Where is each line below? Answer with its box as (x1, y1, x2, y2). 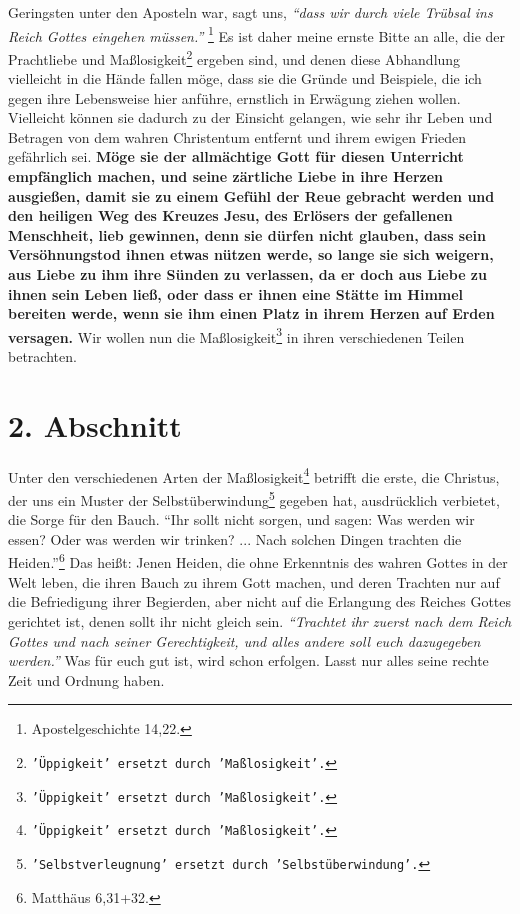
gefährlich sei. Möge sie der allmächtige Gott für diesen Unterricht (8, 146, 464, 167)
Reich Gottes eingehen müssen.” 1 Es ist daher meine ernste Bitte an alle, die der (8, 22, 506, 46)
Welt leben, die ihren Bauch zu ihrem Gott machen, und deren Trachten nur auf (8, 571, 500, 592)
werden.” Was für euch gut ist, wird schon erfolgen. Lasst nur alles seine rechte (8, 650, 489, 671)
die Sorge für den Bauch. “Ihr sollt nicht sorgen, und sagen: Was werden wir (8, 509, 475, 530)
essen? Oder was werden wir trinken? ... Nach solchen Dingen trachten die (8, 528, 462, 549)
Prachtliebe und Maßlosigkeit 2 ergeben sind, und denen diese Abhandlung (8, 45, 461, 69)
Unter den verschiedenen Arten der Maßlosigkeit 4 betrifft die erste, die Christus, (8, 463, 500, 487)
